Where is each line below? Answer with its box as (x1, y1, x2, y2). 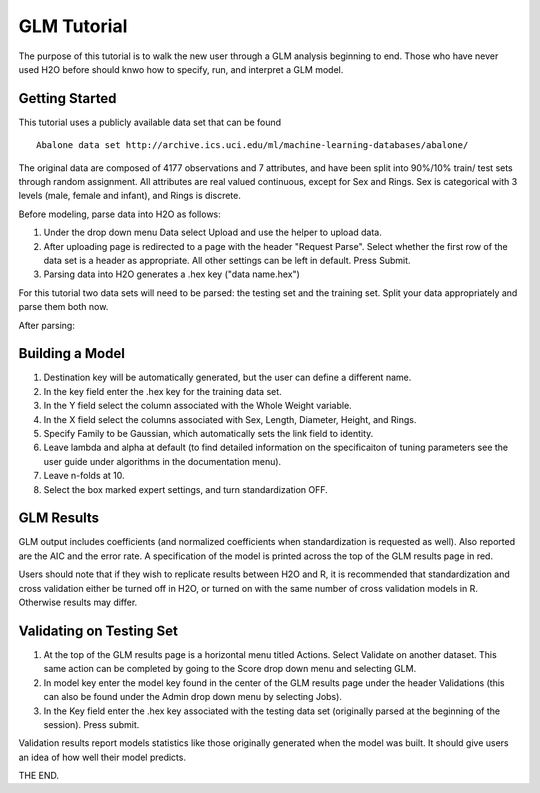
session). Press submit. (43, 718, 140, 730)
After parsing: (18, 319, 75, 331)
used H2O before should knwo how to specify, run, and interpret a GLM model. (18, 63, 344, 75)
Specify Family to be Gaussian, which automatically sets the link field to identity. (43, 428, 374, 439)
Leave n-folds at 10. (43, 470, 125, 482)
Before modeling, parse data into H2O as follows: (18, 208, 222, 220)
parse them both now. (18, 301, 109, 313)
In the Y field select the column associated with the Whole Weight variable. (43, 400, 352, 412)
